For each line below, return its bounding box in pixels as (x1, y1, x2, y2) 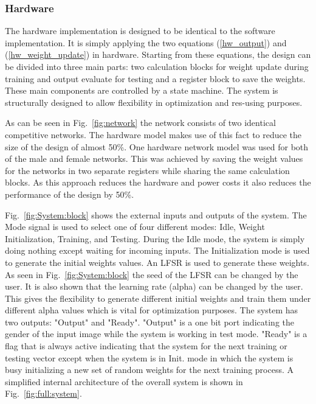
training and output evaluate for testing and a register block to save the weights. (5, 72, 306, 85)
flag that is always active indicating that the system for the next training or (5, 340, 287, 352)
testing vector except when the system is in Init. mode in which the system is (5, 351, 294, 364)
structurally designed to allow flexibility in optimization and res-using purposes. (5, 96, 303, 108)
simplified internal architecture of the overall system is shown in (5, 375, 243, 388)
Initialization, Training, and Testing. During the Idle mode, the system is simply (5, 232, 305, 245)
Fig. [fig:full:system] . (5, 387, 82, 400)
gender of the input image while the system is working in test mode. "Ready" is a (5, 327, 307, 340)
